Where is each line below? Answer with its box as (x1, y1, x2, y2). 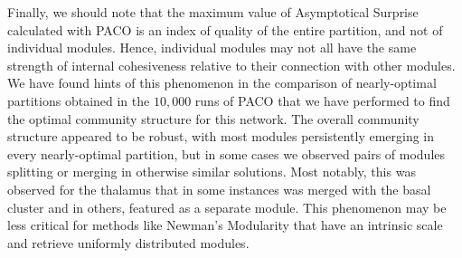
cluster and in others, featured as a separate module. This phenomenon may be (7, 197, 447, 216)
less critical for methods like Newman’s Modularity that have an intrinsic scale (7, 215, 443, 234)
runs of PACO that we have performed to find (194, 91, 450, 110)
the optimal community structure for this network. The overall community (7, 109, 420, 128)
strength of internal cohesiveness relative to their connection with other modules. (7, 55, 456, 74)
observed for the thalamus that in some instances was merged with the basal (7, 179, 431, 198)
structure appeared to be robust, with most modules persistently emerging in (7, 127, 435, 146)
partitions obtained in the (7, 91, 150, 110)
